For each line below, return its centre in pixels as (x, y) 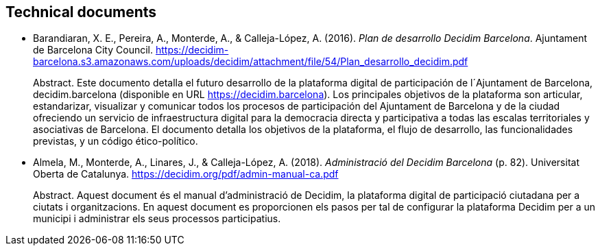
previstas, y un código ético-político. (116, 141)
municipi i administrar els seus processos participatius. (157, 219)
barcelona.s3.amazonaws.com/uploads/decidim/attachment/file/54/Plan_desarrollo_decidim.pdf (251, 62)
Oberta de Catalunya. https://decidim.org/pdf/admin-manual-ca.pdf (186, 174)
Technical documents (81, 12)
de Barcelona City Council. (93, 50)
